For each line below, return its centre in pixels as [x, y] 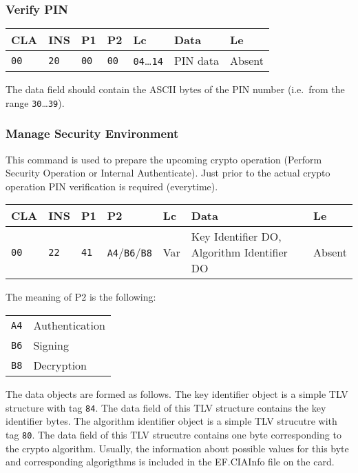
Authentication [69, 325]
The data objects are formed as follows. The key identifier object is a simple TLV [177, 394]
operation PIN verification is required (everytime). [112, 186]
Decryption [60, 365]
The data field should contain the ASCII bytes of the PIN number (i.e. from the [175, 89]
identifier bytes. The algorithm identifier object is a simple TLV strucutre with [171, 421]
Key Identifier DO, [236, 236]
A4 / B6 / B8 [129, 252]
